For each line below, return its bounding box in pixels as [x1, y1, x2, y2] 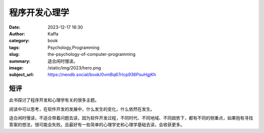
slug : [9, 51, 20, 57]
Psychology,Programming [47, 44, 100, 50]
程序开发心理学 [9, 7, 69, 18]
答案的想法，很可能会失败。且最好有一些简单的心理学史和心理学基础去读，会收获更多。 [9, 122, 185, 128]
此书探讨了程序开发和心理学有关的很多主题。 [9, 97, 99, 103]
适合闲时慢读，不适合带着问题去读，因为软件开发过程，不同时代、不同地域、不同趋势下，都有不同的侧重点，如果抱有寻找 [9, 115, 253, 121]
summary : [9, 58, 31, 64]
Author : [9, 31, 25, 36]
